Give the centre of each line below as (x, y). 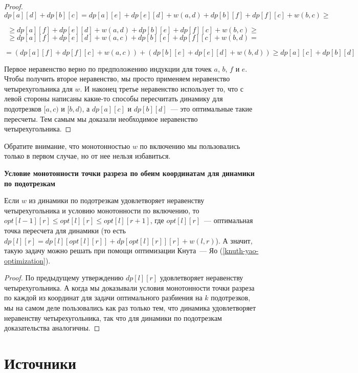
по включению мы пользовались (190, 146)
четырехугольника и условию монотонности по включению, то (102, 210)
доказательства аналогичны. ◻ (52, 328)
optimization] (25, 260)
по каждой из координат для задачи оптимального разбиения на (103, 298)
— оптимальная (229, 220)
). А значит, (234, 240)
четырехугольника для (38, 88)
